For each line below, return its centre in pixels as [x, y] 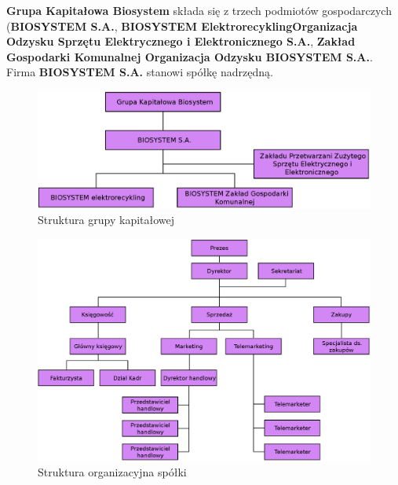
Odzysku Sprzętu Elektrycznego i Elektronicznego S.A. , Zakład [181, 41]
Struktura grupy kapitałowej [106, 220]
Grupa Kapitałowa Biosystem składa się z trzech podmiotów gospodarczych [199, 10]
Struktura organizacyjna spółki [112, 472]
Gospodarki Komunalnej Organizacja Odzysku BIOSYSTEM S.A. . [190, 56]
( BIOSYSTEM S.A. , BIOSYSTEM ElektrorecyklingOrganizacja [182, 26]
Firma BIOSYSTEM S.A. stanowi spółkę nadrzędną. [140, 72]
